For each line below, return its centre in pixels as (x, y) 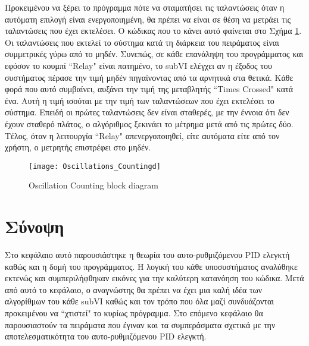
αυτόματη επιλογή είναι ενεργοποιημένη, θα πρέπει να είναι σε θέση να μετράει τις (148, 19)
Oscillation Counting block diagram (93, 185)
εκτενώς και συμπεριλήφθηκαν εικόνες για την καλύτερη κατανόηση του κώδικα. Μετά (154, 278)
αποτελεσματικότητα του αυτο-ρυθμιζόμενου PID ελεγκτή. (106, 336)
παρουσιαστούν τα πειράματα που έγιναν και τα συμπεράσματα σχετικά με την (140, 324)
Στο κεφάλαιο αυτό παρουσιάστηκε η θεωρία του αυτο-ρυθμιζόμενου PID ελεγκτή (147, 255)
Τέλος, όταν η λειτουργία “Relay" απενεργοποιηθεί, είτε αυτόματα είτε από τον (142, 135)
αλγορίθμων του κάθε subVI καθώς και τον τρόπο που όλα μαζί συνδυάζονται (140, 301)
